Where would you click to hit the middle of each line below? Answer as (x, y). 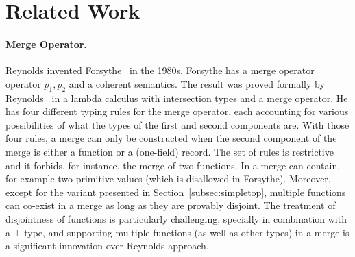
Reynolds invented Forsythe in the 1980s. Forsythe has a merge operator (160, 70)
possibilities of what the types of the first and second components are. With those (177, 124)
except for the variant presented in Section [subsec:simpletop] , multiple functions (176, 192)
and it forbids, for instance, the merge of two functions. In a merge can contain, (173, 165)
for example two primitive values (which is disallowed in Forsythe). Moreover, (168, 179)
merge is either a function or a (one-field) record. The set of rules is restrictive (170, 151)
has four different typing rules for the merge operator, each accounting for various (177, 111)
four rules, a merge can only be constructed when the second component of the (171, 138)
